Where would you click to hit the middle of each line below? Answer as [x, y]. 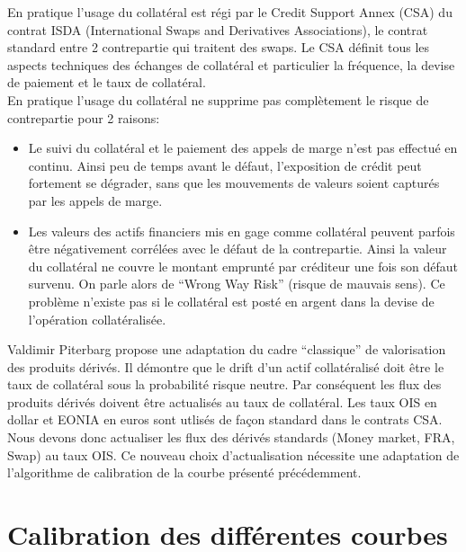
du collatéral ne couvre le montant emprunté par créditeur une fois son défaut [243, 266]
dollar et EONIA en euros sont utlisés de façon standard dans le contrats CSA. [225, 419]
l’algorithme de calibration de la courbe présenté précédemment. [184, 472]
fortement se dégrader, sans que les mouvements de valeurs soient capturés [234, 183]
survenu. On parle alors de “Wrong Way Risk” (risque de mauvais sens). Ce [237, 284]
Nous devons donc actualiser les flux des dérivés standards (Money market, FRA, [231, 437]
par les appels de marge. [95, 200]
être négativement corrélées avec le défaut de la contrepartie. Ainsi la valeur [237, 249]
